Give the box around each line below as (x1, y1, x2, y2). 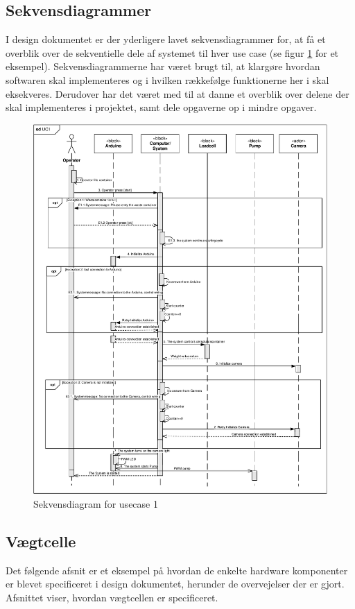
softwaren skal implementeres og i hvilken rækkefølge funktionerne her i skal (6, 72, 329, 87)
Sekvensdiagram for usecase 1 (33, 496, 158, 511)
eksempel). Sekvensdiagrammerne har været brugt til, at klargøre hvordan (6, 59, 320, 74)
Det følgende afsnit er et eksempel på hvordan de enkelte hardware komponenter (6, 563, 348, 577)
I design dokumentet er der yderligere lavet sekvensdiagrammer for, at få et (6, 32, 326, 46)
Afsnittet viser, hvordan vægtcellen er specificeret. (6, 590, 218, 604)
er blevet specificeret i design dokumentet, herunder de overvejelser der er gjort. (6, 576, 345, 591)
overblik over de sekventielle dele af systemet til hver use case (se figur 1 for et (6, 45, 339, 60)
